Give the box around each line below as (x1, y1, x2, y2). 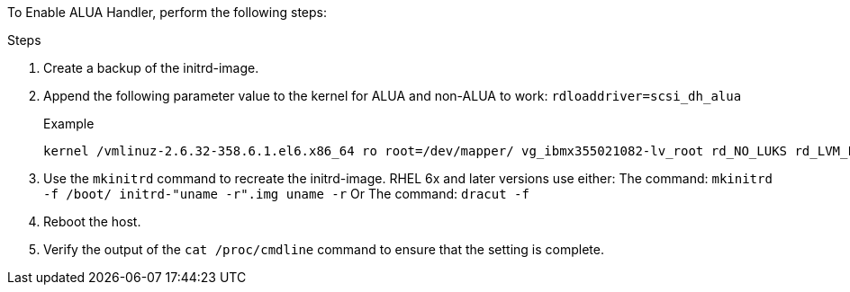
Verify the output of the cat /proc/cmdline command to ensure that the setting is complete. (43, 242, 604, 257)
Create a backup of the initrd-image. (43, 60, 259, 75)
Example (43, 116, 95, 131)
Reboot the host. (43, 214, 141, 229)
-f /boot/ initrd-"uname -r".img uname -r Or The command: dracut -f (43, 186, 529, 201)
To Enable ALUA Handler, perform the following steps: (7, 4, 327, 20)
